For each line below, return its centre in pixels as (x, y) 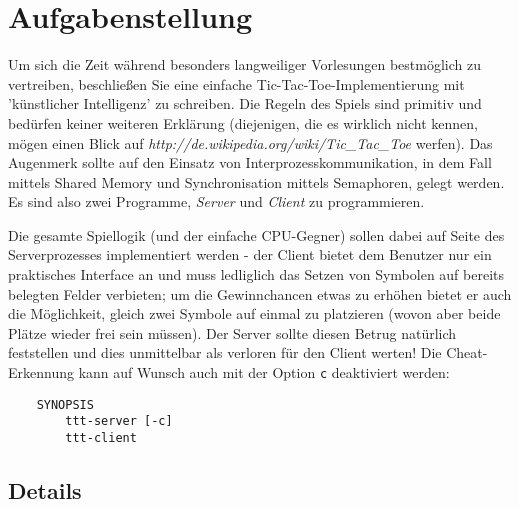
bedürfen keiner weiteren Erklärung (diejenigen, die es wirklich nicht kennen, (243, 122)
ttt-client (101, 438)
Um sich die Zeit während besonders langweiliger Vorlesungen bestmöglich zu (245, 64)
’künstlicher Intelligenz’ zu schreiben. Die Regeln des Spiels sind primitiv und (245, 103)
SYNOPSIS (65, 404)
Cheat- (467, 352)
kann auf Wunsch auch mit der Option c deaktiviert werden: (264, 372)
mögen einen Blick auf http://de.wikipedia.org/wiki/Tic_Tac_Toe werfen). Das (250, 142)
